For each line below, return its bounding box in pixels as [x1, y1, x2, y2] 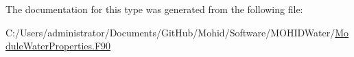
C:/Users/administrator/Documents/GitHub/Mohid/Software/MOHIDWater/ [5, 25, 335, 39]
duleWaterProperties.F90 [5, 38, 111, 53]
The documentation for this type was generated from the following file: [5, 2, 303, 16]
